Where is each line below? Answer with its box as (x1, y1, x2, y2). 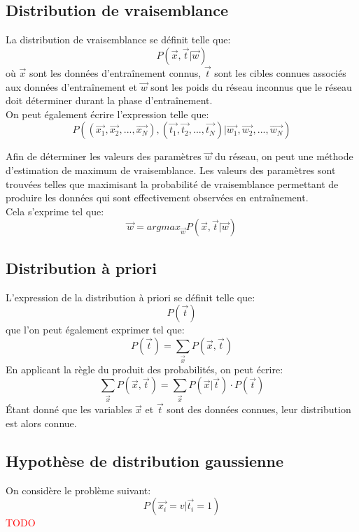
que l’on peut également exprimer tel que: (6, 322, 185, 337)
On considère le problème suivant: (6, 482, 151, 497)
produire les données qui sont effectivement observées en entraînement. (6, 190, 309, 205)
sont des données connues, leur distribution (167, 402, 351, 417)
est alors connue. (6, 415, 77, 430)
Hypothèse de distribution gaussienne (6, 450, 283, 471)
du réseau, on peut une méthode (215, 149, 353, 164)
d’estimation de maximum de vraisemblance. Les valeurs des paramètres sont (6, 162, 336, 177)
